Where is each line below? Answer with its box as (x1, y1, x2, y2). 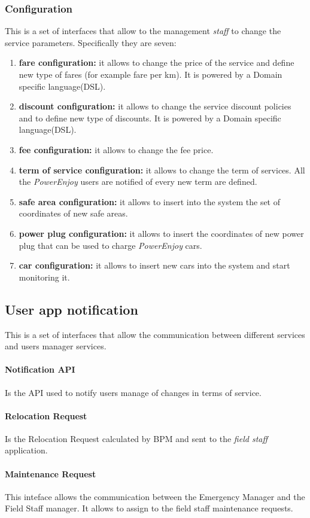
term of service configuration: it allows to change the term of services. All (19, 163, 305, 176)
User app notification (5, 300, 138, 318)
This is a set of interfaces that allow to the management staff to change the (5, 25, 281, 37)
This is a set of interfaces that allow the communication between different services (5, 328, 305, 340)
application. (5, 444, 48, 456)
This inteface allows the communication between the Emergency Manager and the (5, 490, 305, 502)
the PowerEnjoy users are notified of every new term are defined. (19, 175, 257, 188)
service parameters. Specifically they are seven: (5, 36, 177, 48)
